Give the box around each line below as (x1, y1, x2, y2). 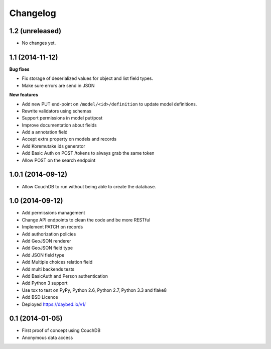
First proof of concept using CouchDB (22, 327, 101, 333)
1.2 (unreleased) (9, 27, 62, 35)
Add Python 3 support (22, 280, 68, 286)
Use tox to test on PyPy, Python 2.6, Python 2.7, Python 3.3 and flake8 (22, 287, 167, 293)
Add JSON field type (22, 252, 65, 258)
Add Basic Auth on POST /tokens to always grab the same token (22, 150, 155, 156)
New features (9, 92, 39, 98)
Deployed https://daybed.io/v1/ (22, 301, 86, 307)
